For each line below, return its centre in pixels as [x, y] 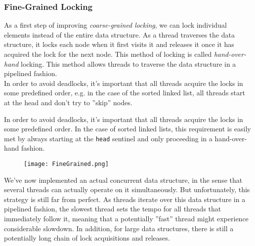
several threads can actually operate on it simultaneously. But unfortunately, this [127, 189]
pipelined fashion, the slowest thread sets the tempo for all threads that [113, 209]
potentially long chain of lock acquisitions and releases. [87, 238]
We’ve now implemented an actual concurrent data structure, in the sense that [123, 180]
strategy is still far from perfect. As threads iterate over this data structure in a [125, 199]
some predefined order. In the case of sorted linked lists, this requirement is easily [127, 129]
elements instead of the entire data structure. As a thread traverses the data [119, 34]
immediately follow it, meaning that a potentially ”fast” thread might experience [126, 219]
